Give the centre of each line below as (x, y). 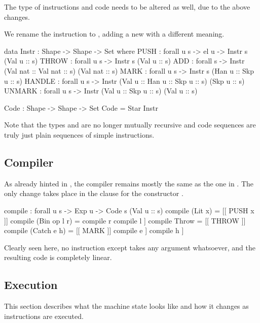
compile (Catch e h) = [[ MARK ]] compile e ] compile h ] (94, 230)
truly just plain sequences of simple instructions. (79, 134)
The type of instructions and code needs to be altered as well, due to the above (127, 7)
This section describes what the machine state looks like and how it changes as (126, 306)
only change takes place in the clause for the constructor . (94, 193)
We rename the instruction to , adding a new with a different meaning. (114, 34)
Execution (31, 285)
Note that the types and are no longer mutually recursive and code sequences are (130, 125)
